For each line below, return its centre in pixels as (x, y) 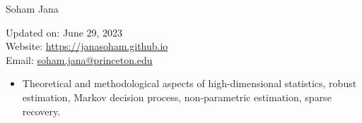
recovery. (41, 111)
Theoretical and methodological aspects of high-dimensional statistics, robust (189, 83)
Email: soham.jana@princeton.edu (79, 59)
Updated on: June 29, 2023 (64, 32)
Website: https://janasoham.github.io (87, 46)
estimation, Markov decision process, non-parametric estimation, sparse (177, 97)
